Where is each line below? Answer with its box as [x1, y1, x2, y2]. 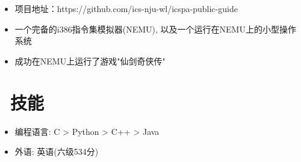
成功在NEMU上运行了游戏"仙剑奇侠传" [14, 54, 166, 67]
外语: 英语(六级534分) [14, 145, 99, 158]
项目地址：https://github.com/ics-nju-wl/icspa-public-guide [14, 2, 238, 14]
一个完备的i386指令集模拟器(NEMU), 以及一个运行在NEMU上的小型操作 [14, 22, 296, 35]
